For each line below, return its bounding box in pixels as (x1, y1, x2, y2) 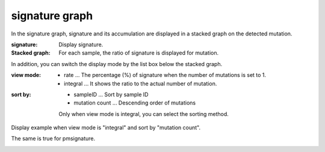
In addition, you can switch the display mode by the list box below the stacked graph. (11, 60, 223, 67)
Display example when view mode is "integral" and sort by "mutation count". (11, 124, 201, 132)
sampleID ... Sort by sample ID (73, 91, 149, 98)
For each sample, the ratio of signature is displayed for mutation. (58, 49, 219, 56)
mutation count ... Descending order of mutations (73, 99, 196, 106)
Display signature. (58, 41, 104, 48)
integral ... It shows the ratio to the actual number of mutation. (64, 80, 217, 87)
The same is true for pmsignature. (11, 135, 96, 142)
